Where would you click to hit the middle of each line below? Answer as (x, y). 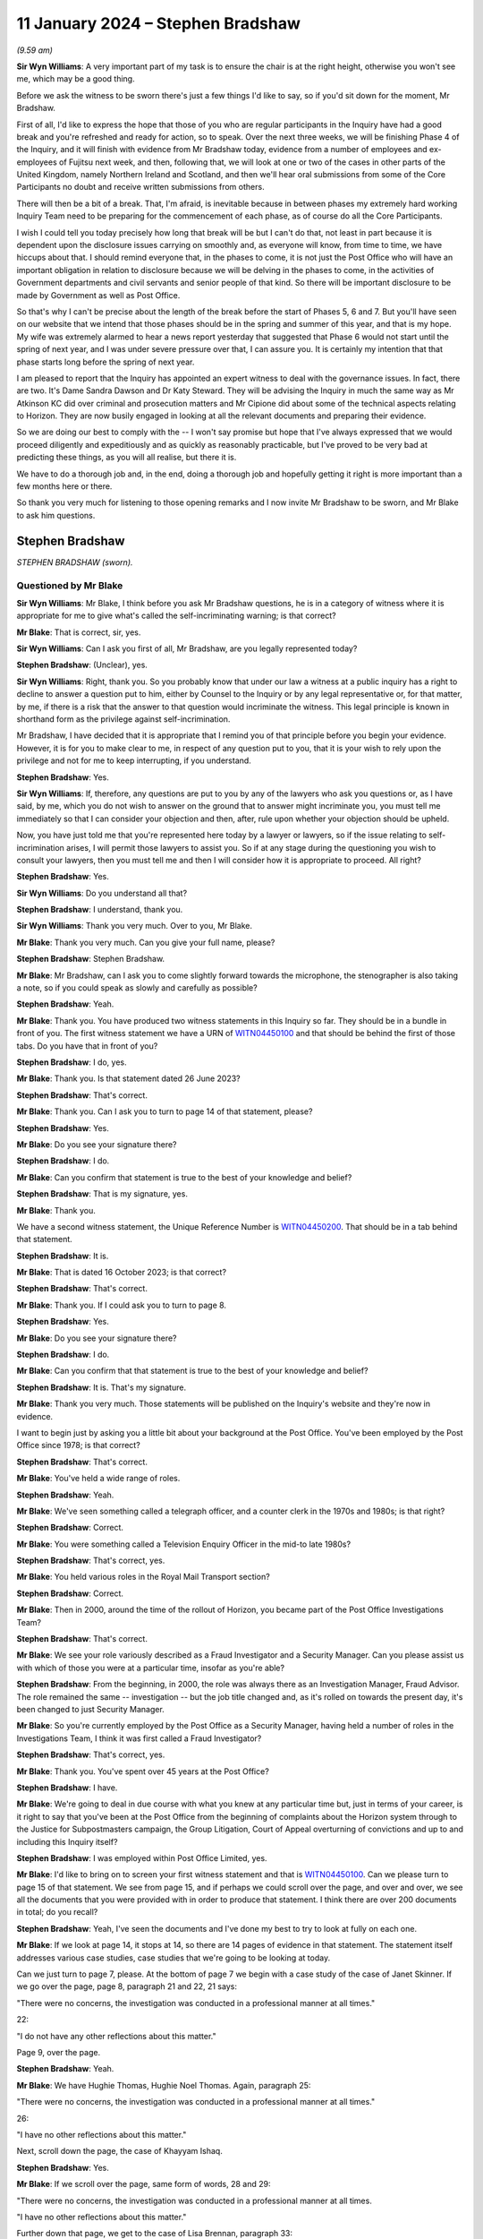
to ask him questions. (56, 515)
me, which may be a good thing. (76, 79)
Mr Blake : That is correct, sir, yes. (79, 632)
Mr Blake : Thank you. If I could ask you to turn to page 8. (122, 1305)
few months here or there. (64, 486)
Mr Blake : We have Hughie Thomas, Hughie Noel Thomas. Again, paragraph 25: (164, 2085)
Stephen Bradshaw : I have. (67, 1788)
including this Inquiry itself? (67, 1841)
